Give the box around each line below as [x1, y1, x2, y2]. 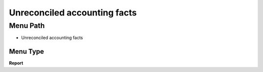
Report [9, 60, 23, 66]
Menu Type [9, 47, 44, 56]
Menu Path [9, 21, 45, 30]
